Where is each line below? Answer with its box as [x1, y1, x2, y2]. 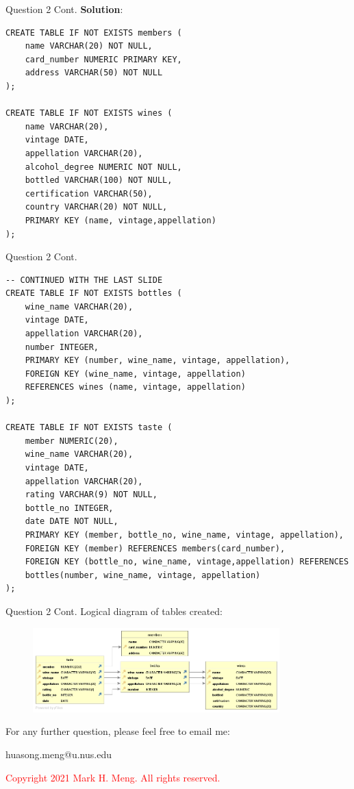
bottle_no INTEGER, [25, 503, 114, 513]
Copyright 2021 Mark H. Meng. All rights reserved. [5, 770, 220, 784]
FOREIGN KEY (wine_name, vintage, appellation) [25, 368, 246, 379]
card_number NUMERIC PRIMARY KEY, [25, 54, 182, 64]
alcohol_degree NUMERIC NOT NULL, [25, 162, 182, 172]
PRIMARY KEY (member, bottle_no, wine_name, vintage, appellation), [25, 529, 344, 540]
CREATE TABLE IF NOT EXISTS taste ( [5, 423, 173, 433]
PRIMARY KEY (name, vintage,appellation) [25, 215, 216, 225]
